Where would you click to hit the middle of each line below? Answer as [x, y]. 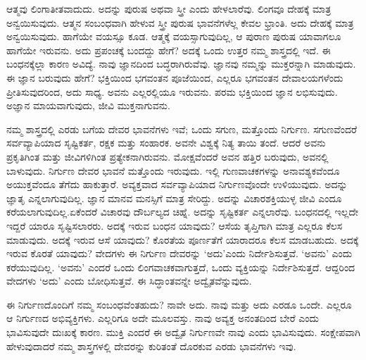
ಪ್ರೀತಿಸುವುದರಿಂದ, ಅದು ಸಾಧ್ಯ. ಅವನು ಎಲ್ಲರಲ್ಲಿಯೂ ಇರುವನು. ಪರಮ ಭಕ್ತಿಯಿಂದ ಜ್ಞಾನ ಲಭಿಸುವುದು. [172, 91]
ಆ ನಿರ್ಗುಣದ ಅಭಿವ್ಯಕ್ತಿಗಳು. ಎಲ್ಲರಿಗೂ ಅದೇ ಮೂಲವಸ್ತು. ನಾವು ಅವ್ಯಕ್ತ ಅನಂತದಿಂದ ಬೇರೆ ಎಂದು [163, 318]
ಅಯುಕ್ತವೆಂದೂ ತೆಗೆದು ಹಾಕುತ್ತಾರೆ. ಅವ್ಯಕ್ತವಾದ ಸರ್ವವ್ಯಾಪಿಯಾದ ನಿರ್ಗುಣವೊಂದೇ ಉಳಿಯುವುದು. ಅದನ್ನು [177, 184]
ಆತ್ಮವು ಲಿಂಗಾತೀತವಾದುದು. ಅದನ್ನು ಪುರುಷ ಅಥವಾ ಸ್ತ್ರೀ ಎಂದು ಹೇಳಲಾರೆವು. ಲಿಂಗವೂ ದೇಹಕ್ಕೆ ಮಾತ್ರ [169, 8]
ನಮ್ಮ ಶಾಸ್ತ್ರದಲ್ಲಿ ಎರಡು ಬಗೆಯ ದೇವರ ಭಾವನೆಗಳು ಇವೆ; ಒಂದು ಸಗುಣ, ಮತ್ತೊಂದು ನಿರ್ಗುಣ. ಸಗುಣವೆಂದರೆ [182, 129]
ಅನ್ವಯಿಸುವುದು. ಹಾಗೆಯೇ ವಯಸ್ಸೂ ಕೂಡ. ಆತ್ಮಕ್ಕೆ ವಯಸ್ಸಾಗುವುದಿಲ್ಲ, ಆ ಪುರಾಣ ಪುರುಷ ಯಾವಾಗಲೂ [174, 36]
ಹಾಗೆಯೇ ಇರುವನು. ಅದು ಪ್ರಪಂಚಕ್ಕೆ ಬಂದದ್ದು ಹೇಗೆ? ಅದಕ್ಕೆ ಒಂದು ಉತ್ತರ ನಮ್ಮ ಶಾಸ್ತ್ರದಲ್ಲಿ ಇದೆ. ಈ [169, 50]
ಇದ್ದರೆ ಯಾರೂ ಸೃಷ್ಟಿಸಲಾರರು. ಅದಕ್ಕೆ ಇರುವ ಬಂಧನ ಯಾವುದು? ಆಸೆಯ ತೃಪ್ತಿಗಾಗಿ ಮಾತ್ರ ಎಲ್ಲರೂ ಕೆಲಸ [175, 225]
